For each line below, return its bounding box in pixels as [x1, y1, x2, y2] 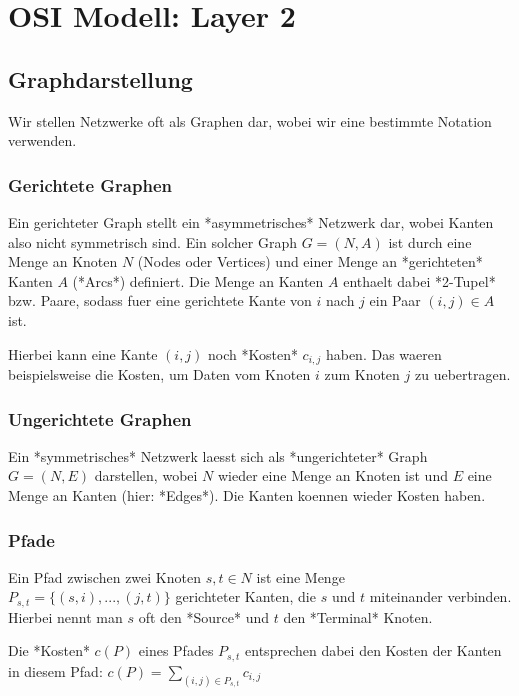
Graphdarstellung [8, 63, 193, 94]
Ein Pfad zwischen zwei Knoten [8, 566, 201, 587]
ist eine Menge [256, 566, 345, 587]
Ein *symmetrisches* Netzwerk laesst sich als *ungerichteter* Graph [8, 445, 428, 466]
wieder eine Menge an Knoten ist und [218, 465, 448, 486]
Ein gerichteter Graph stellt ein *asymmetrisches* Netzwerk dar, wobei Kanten [8, 211, 494, 232]
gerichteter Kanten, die [175, 586, 316, 607]
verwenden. [8, 130, 77, 151]
